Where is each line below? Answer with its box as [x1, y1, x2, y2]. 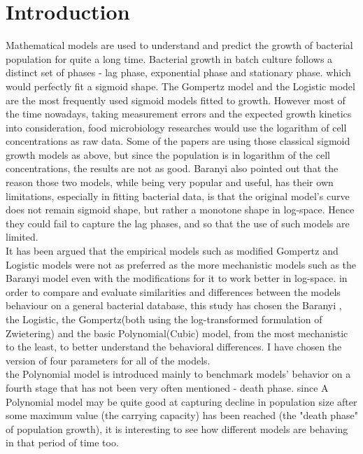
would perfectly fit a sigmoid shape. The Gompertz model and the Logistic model [6, 78, 355, 93]
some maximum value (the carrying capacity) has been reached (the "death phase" [6, 408, 358, 423]
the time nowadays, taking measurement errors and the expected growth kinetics [6, 106, 352, 121]
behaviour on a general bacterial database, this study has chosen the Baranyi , [6, 298, 342, 313]
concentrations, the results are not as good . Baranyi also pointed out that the [6, 161, 339, 176]
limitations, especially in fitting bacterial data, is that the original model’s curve [6, 188, 350, 203]
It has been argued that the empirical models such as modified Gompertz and [6, 243, 339, 258]
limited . [6, 229, 38, 244]
